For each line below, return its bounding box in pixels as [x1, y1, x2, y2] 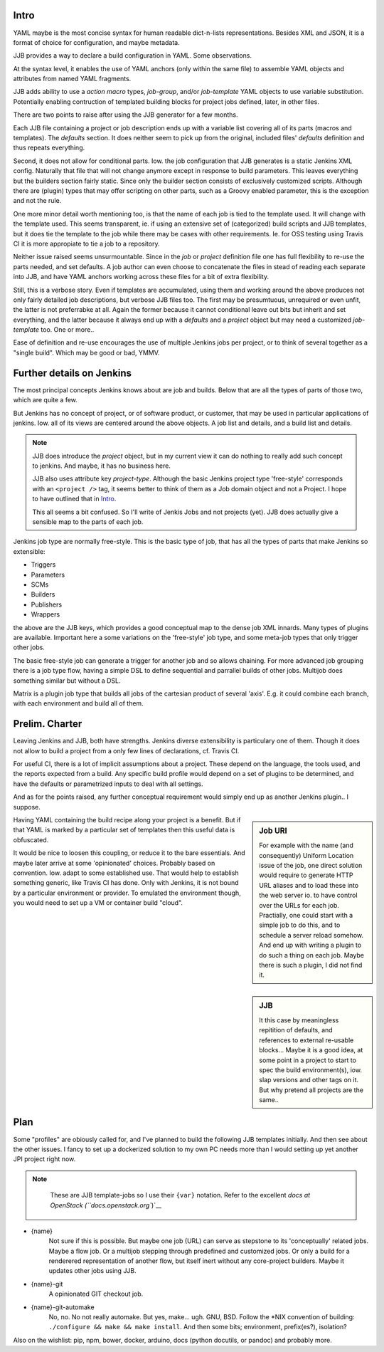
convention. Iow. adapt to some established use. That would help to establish [13, 869, 239, 877]
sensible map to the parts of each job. [32, 518, 144, 526]
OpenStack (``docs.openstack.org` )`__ [50, 1200, 162, 1210]
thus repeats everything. [13, 143, 85, 152]
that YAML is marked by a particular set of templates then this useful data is [13, 826, 235, 834]
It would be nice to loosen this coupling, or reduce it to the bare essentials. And [13, 849, 245, 857]
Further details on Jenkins [13, 367, 132, 379]
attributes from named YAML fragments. [13, 75, 132, 83]
